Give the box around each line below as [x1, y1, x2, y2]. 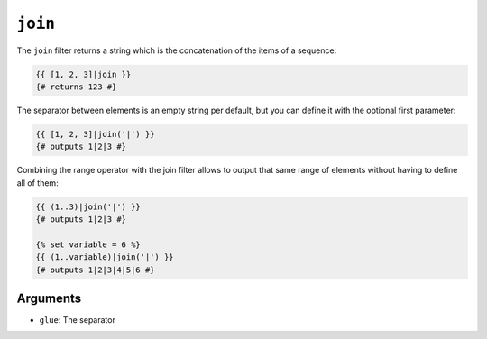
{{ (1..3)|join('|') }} [35, 201, 142, 212]
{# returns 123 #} [35, 81, 117, 92]
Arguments [16, 291, 82, 306]
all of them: [16, 177, 59, 188]
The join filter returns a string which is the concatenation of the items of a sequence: [16, 45, 337, 56]
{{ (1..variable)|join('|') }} [35, 252, 175, 262]
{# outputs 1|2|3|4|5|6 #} [35, 264, 155, 275]
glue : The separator [39, 315, 116, 325]
